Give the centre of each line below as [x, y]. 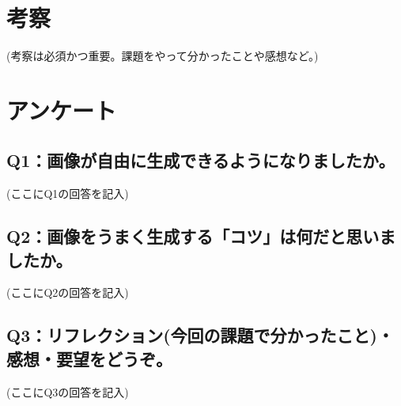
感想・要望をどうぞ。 [89, 358]
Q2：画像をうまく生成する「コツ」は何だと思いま [201, 236]
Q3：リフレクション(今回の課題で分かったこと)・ [200, 335]
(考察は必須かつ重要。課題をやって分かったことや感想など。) [163, 56]
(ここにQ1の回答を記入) [68, 194]
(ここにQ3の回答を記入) [68, 391]
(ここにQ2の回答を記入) [68, 292]
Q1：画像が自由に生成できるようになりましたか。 [201, 160]
